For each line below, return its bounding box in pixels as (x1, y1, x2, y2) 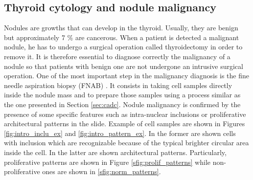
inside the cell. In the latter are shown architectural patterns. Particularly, (4, 147, 227, 157)
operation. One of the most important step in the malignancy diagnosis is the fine (4, 70, 249, 81)
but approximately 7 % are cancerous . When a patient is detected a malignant (4, 32, 239, 42)
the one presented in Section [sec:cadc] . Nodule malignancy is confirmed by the (4, 99, 241, 109)
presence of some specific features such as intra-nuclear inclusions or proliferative (4, 109, 246, 119)
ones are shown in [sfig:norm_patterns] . (42, 166, 161, 177)
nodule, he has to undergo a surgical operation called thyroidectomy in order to (4, 42, 243, 52)
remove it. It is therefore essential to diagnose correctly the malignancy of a (4, 51, 230, 61)
